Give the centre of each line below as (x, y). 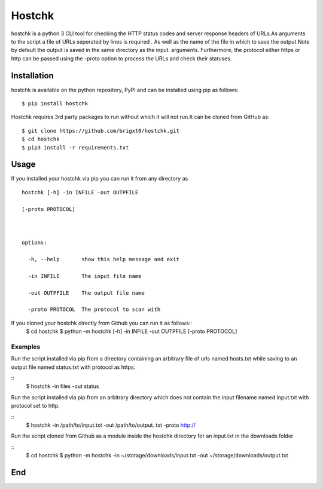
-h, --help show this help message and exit (103, 259)
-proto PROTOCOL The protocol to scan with (94, 310)
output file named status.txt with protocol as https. (73, 367)
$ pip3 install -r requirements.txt (75, 147)
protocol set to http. (35, 406)
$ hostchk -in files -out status (63, 386)
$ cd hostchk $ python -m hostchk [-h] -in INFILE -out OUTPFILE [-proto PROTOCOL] (132, 331)
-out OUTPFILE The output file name (86, 293)
